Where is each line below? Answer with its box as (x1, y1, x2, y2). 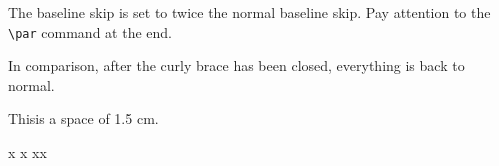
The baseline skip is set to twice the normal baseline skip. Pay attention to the (8, 2, 491, 22)
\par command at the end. (8, 21, 172, 42)
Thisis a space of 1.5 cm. (8, 108, 159, 129)
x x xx (8, 142, 47, 163)
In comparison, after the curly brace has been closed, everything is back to (8, 55, 465, 76)
